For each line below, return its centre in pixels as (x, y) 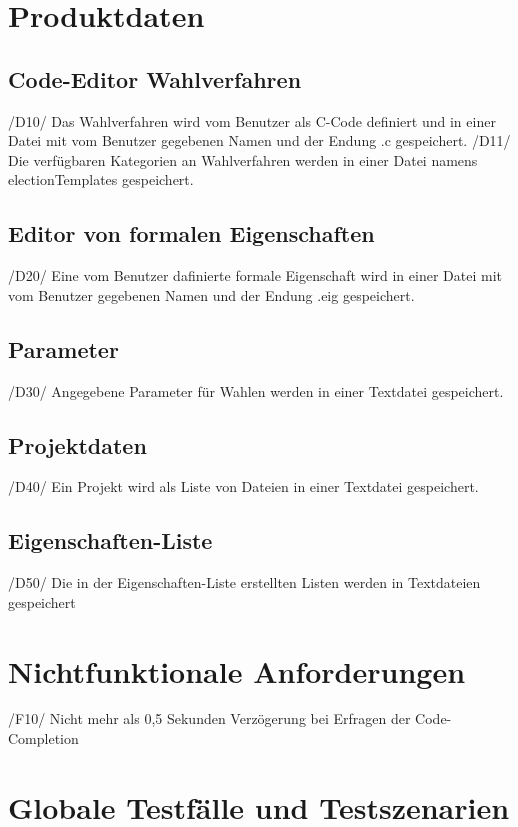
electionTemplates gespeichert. (101, 179)
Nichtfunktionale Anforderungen (237, 670)
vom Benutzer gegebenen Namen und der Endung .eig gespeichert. (211, 294)
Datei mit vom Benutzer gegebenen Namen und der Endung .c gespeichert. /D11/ (259, 140)
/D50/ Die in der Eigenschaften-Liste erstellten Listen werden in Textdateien (244, 582)
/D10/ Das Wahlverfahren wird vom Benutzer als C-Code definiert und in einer (252, 120)
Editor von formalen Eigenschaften (191, 233)
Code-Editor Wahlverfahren (155, 78)
